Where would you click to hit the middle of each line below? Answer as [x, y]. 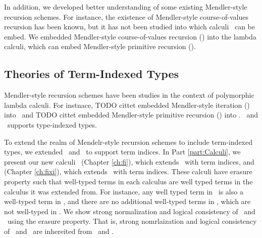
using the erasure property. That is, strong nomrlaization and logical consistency [132, 221]
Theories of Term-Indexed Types [92, 74]
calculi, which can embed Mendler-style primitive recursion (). [100, 46]
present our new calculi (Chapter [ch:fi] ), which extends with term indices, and [129, 161]
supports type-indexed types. [52, 124]
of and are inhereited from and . [59, 231]
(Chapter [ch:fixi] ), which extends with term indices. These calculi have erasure [128, 171]
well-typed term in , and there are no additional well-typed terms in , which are [127, 201]
